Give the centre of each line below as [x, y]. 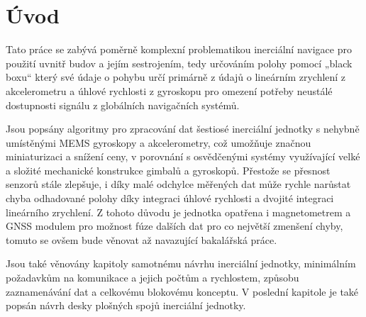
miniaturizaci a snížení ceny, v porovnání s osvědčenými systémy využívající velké [183, 156]
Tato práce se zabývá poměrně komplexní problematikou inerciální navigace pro [179, 49]
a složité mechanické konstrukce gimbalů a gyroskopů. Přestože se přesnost [168, 170]
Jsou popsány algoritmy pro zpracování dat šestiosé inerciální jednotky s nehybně [183, 129]
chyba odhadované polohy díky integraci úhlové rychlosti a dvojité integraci [170, 198]
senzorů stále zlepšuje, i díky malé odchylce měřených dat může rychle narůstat [178, 184]
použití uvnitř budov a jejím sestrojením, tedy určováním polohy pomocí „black [179, 63]
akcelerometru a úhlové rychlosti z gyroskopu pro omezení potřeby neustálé [169, 90]
